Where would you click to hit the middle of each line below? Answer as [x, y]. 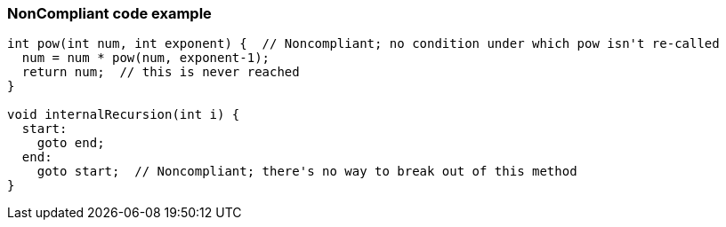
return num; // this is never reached [161, 72]
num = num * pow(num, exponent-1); [146, 58]
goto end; [71, 143]
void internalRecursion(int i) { [124, 115]
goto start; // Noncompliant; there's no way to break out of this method [307, 172]
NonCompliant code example [109, 13]
